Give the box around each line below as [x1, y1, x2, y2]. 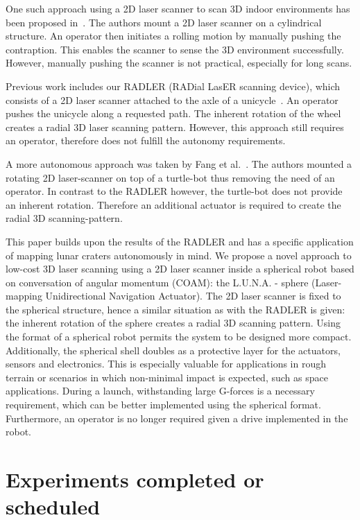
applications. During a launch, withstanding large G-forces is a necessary [6, 383, 315, 398]
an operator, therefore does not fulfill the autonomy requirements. [6, 133, 286, 148]
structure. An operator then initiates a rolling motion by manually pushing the [6, 28, 341, 43]
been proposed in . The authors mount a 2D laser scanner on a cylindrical [6, 15, 322, 29]
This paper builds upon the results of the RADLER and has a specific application [6, 234, 354, 248]
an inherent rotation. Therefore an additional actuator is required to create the [6, 197, 341, 211]
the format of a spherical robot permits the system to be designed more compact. [6, 329, 352, 344]
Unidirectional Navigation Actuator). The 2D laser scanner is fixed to [45, 288, 341, 303]
